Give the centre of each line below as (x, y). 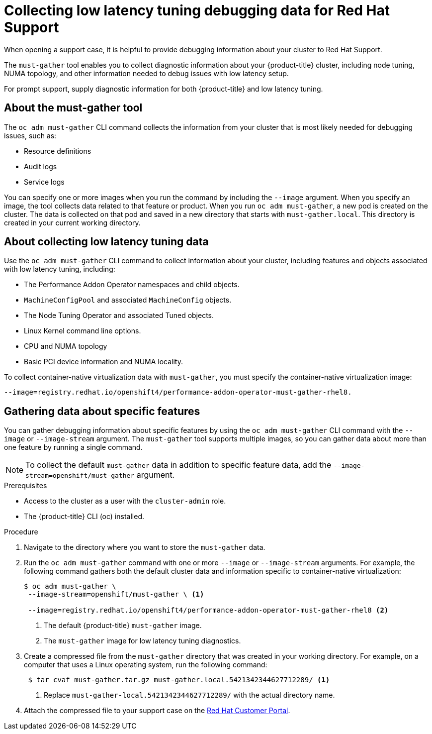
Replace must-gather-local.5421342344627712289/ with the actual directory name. (189, 695)
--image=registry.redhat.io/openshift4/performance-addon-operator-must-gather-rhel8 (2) (208, 610)
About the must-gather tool (73, 108)
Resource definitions (58, 151)
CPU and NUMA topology (66, 346)
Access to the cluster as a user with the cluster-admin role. (125, 501)
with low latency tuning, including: (60, 269)
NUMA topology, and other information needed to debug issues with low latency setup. (146, 73)
